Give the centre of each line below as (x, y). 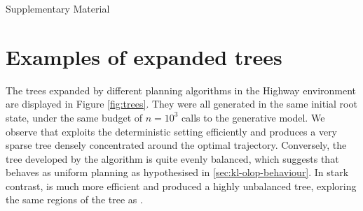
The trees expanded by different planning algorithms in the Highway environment (181, 90)
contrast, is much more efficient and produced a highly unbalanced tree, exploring (181, 185)
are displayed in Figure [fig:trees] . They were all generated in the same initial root (181, 104)
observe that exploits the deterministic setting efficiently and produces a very (172, 131)
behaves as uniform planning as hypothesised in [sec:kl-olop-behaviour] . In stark (177, 172)
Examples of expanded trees (144, 56)
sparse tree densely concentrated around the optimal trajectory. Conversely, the (176, 145)
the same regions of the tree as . (74, 199)
